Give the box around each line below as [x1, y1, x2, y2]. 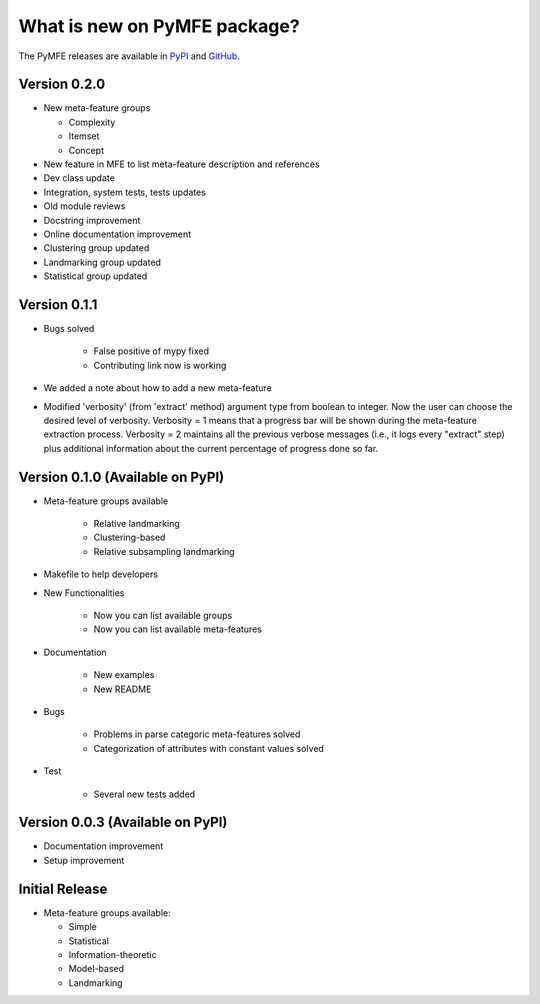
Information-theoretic [68, 948, 157, 960]
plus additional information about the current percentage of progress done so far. [43, 442, 379, 454]
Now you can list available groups [93, 610, 233, 622]
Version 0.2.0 [18, 76, 106, 93]
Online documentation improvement [43, 228, 192, 240]
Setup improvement [43, 854, 125, 866]
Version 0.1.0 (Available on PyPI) [18, 468, 225, 485]
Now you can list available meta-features [93, 623, 262, 635]
